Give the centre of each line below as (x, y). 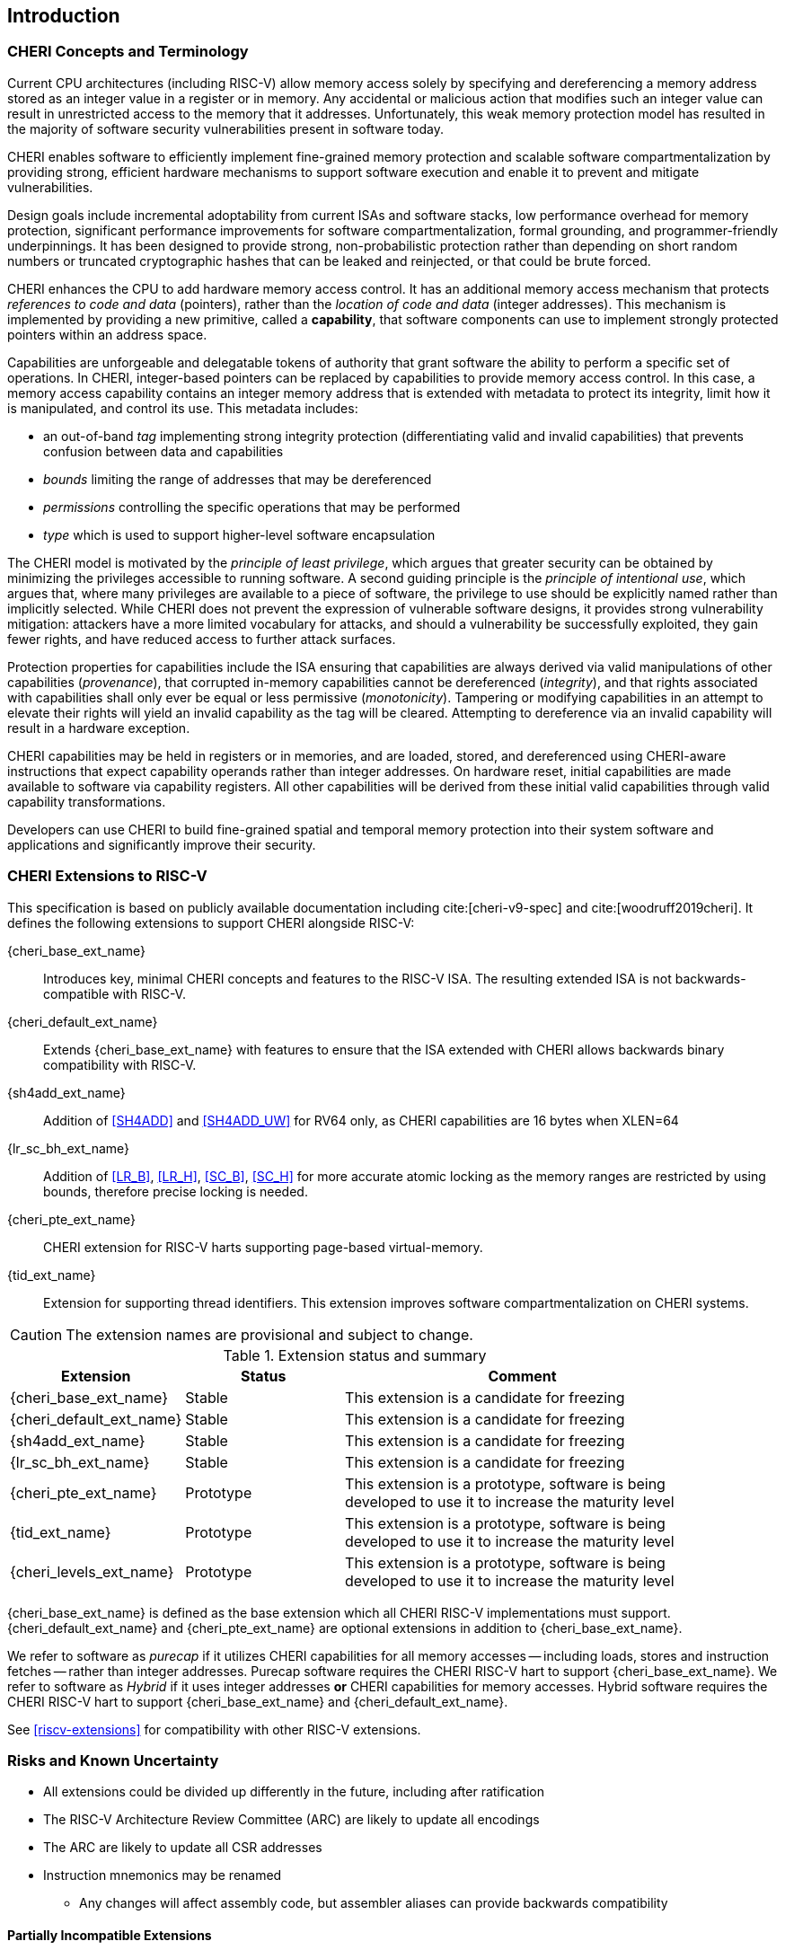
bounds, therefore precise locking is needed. (176, 1191)
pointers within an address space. (107, 334)
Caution (36, 1334)
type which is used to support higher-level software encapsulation (239, 534)
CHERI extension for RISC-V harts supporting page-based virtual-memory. (263, 1247)
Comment (522, 1376)
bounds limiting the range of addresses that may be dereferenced (238, 479)
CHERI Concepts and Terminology (128, 52)
